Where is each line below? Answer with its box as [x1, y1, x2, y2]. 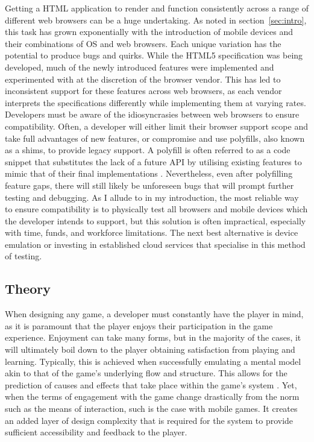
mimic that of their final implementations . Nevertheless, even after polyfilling [5, 167, 293, 180]
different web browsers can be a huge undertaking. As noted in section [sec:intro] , [5, 13, 307, 26]
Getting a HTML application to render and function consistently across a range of [5, 2, 309, 14]
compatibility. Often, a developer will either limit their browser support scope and [5, 119, 308, 132]
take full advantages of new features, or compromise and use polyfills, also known [5, 131, 305, 144]
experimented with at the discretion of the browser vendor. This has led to [5, 72, 281, 85]
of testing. [5, 250, 42, 262]
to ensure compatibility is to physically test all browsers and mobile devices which [5, 203, 308, 215]
